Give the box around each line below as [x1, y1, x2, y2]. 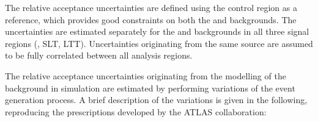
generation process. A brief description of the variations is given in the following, [5, 93, 308, 106]
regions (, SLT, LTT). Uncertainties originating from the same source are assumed [5, 37, 313, 49]
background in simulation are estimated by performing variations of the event [5, 81, 295, 94]
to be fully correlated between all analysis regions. [5, 49, 193, 62]
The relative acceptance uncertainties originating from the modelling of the [5, 69, 286, 82]
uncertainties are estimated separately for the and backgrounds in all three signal [5, 25, 309, 38]
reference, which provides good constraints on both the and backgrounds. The [5, 13, 297, 26]
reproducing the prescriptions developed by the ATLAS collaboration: [5, 105, 267, 118]
